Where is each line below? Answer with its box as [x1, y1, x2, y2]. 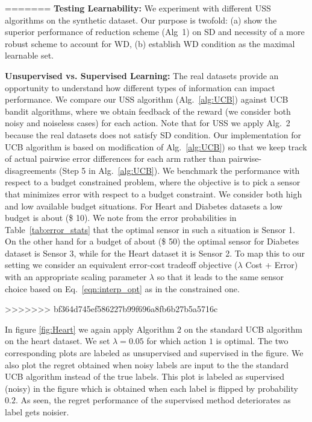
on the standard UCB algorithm [184, 322, 303, 335]
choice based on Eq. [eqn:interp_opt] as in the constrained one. [5, 282, 240, 295]
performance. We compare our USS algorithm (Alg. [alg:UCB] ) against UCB [5, 93, 289, 106]
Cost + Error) [245, 258, 298, 271]
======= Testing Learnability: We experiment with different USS [5, 2, 271, 14]
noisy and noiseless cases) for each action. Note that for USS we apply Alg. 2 [5, 117, 290, 129]
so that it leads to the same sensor [157, 270, 284, 283]
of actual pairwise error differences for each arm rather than [5, 152, 226, 165]
